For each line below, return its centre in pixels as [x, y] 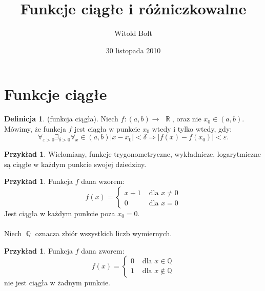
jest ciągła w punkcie [107, 128]
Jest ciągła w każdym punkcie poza [60, 213]
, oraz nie [187, 119]
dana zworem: [103, 250]
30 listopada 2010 [133, 50]
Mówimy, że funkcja [35, 128]
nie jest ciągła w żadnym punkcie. [57, 283]
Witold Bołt [133, 33]
